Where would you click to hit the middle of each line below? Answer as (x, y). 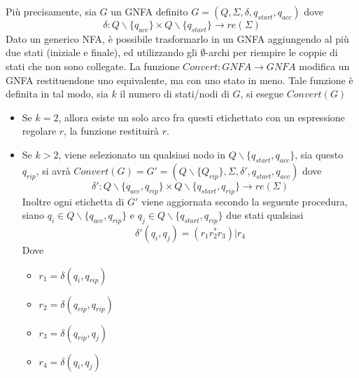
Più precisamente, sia (51, 11)
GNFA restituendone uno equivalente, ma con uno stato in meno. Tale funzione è (179, 80)
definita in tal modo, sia (57, 94)
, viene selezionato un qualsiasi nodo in (142, 154)
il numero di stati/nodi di (175, 94)
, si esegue (262, 94)
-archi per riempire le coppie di (272, 52)
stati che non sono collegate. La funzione (93, 66)
